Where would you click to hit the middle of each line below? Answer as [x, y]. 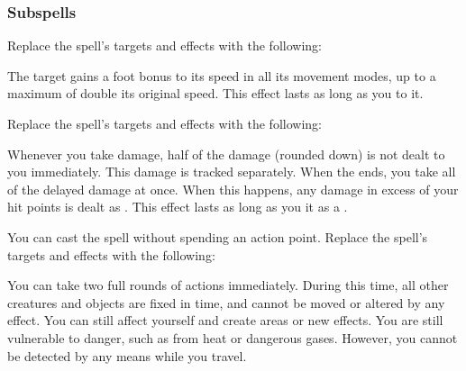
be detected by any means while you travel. [127, 355]
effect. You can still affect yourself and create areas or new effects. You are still [225, 320]
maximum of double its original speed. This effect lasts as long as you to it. [215, 93]
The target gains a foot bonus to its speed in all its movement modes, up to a [222, 75]
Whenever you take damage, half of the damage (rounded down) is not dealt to [226, 154]
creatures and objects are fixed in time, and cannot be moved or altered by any [226, 302]
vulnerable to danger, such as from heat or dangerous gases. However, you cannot [233, 337]
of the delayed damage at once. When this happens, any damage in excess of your [233, 189]
